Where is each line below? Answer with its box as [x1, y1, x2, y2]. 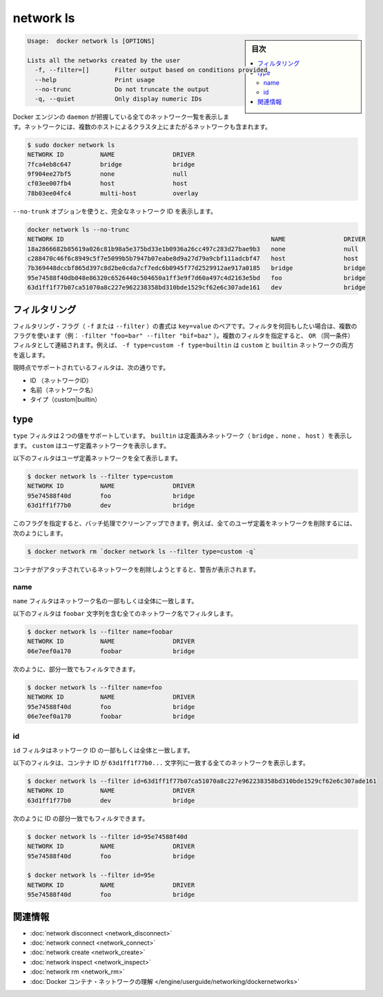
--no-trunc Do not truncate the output [35, 86, 210, 93]
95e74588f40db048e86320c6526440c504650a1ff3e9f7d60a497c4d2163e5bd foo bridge [27, 273, 366, 282]
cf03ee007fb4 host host [27, 180, 188, 188]
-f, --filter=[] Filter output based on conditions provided [35, 66, 268, 74]
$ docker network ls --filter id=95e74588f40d [27, 833, 188, 840]
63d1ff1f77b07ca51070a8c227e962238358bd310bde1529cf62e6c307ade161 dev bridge [27, 284, 366, 291]
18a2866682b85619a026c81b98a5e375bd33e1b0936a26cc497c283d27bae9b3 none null [27, 245, 359, 253]
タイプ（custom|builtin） [30, 396, 101, 404]
